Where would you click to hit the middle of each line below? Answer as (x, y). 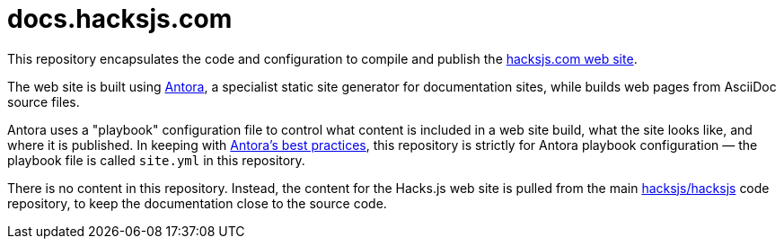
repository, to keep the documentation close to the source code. (197, 203)
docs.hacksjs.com (120, 19)
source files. (44, 101)
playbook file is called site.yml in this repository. (156, 160)
